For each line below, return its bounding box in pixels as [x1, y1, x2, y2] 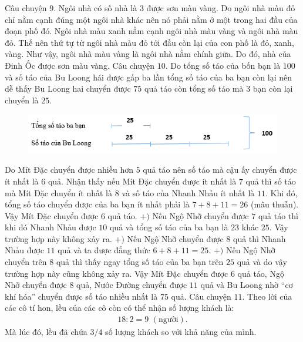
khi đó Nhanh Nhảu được [5, 221, 96, 233]
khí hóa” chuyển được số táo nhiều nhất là [5, 290, 158, 302]
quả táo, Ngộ [237, 267, 284, 279]
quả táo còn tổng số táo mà [144, 82, 244, 95]
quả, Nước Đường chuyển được [76, 279, 187, 291]
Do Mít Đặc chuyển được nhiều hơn [5, 163, 133, 176]
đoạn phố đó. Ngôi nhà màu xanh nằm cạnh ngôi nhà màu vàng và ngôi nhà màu [5, 25, 298, 37]
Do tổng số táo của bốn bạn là [170, 59, 281, 71]
